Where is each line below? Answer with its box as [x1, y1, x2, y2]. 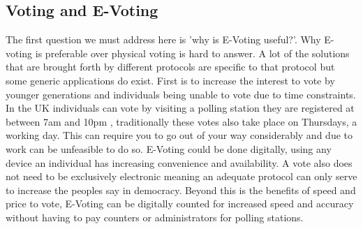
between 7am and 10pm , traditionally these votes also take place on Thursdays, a [6, 114, 357, 128]
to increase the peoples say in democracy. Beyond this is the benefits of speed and [6, 182, 356, 197]
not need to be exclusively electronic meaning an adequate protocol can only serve [6, 169, 357, 184]
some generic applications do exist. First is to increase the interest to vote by [6, 73, 335, 87]
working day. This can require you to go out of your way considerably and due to [6, 128, 353, 142]
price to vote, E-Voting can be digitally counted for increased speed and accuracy [6, 196, 354, 211]
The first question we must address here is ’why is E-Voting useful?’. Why [6, 32, 321, 47]
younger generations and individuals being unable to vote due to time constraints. [6, 87, 356, 101]
